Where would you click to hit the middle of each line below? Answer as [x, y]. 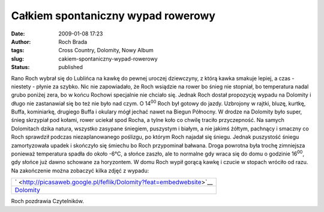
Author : [21, 41]
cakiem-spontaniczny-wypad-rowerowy [108, 59]
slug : [17, 59]
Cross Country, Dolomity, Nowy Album [106, 50]
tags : [18, 50]
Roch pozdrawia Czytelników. [47, 201]
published [71, 67]
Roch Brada [73, 41]
